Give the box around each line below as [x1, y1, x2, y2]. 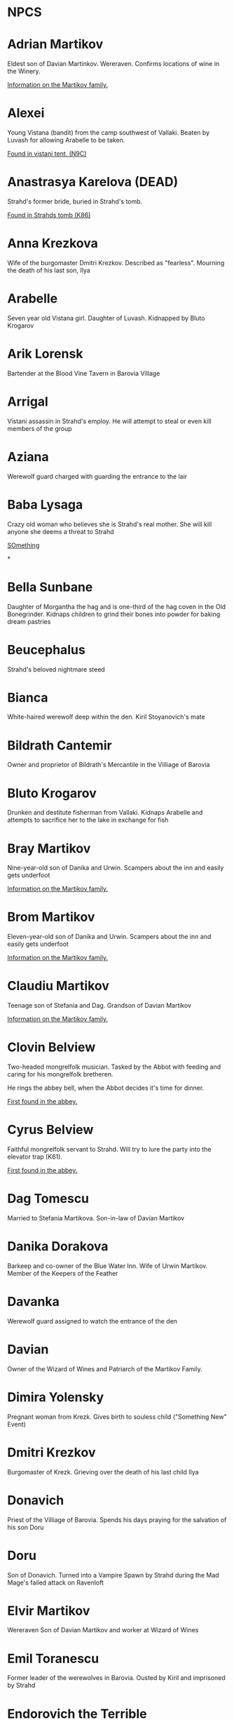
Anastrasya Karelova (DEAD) [7, 174, 179, 190]
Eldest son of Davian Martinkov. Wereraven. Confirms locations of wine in [7, 60, 220, 68]
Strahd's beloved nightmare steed [7, 665, 105, 674]
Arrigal [7, 394, 49, 409]
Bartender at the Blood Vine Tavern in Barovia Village [7, 369, 160, 378]
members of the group [7, 424, 72, 432]
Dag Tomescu [7, 1191, 90, 1207]
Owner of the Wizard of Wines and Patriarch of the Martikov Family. [7, 1364, 202, 1373]
